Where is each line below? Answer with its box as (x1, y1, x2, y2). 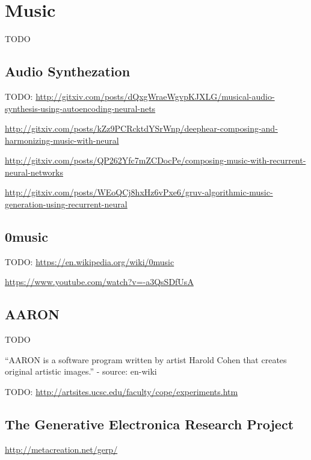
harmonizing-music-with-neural (5, 133, 119, 146)
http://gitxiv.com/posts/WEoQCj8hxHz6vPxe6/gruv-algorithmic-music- (5, 186, 273, 198)
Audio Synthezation (5, 62, 131, 81)
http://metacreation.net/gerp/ (5, 443, 118, 455)
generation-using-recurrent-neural (5, 198, 128, 210)
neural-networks (5, 165, 63, 178)
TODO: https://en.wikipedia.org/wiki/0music (5, 255, 174, 268)
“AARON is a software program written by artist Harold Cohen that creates (5, 353, 287, 366)
